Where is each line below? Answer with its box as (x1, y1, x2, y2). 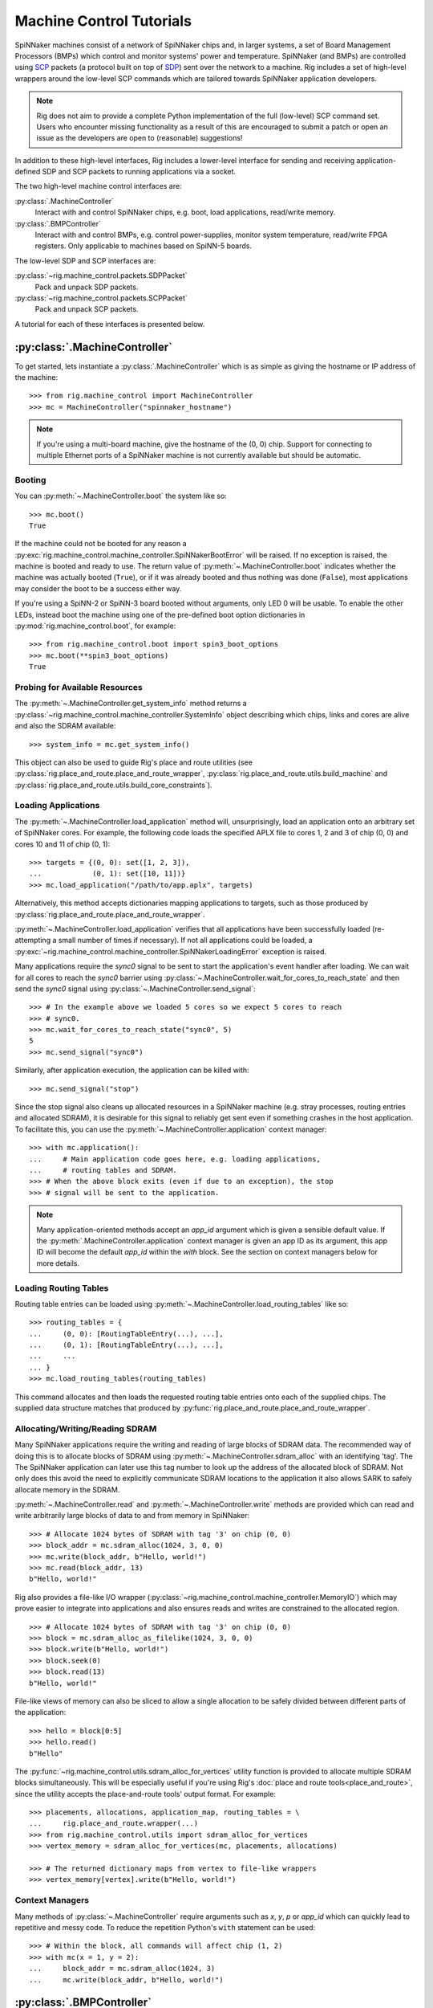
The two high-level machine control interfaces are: (14, 182, 182, 191)
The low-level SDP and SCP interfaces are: (14, 255, 156, 265)
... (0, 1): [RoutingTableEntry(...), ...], (29, 1341, 224, 1349)
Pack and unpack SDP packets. (34, 282, 139, 292)
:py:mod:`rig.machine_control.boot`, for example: (14, 621, 176, 631)
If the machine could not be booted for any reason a (14, 539, 188, 549)
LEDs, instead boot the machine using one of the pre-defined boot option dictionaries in (14, 610, 306, 619)
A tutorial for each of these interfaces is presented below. (14, 319, 205, 329)
